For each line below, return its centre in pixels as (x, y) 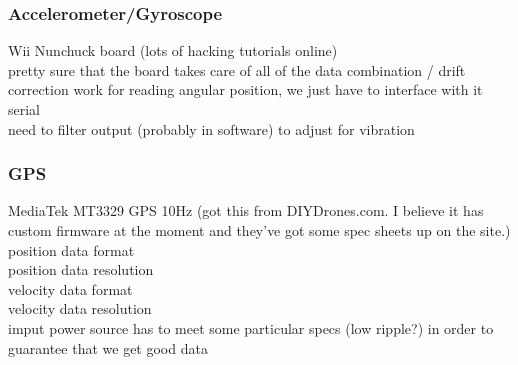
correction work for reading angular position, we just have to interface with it (245, 89)
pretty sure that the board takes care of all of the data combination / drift (237, 69)
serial (24, 109)
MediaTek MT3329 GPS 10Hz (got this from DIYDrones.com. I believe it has (246, 210)
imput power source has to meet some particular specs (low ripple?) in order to (251, 327)
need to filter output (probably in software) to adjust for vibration (211, 128)
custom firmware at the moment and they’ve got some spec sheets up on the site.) (259, 230)
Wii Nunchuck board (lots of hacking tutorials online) (173, 50)
